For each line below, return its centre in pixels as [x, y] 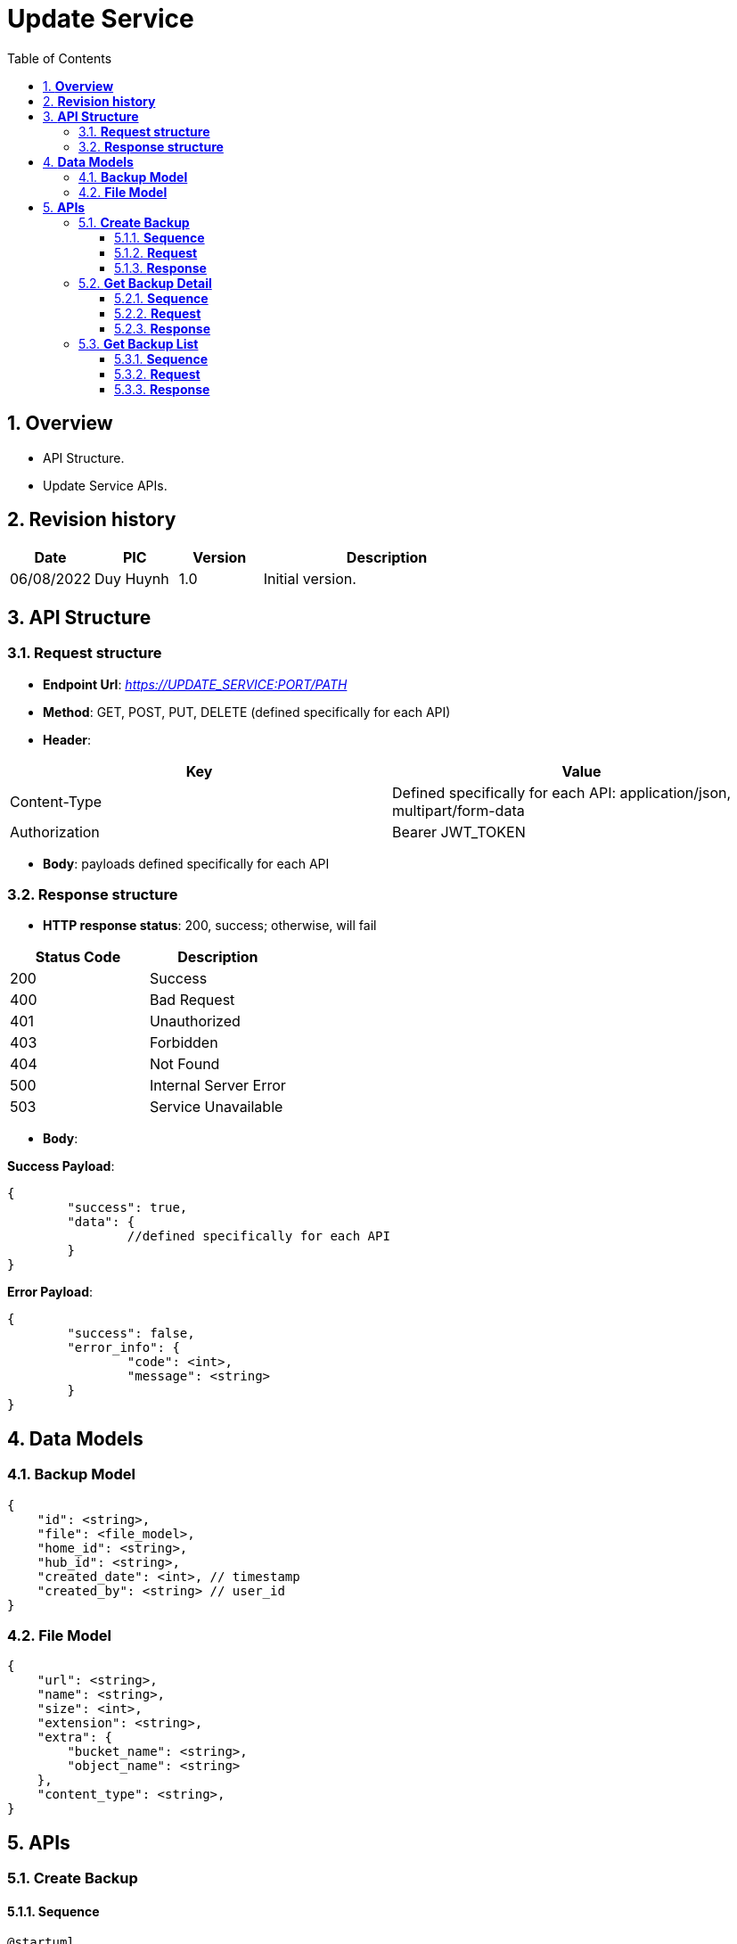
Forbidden [184, 1043]
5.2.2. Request [158, 313]
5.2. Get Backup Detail [145, 283]
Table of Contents [60, 58]
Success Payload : [61, 1166]
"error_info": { [123, 1348]
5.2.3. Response [162, 328]
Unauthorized [195, 1021]
